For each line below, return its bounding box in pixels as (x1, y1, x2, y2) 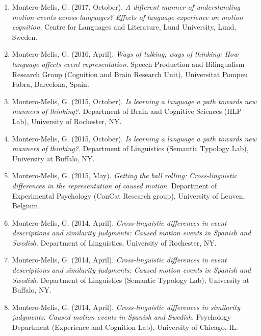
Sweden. (12, 31, 38, 42)
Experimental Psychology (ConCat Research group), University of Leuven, (12, 190, 245, 201)
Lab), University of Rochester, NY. (12, 115, 122, 126)
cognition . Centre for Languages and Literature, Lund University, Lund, (12, 21, 237, 32)
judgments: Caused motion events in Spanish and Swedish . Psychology (12, 311, 231, 322)
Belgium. (12, 200, 40, 211)
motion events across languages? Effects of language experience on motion (12, 11, 243, 22)
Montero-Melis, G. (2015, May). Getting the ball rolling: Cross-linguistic (12, 170, 238, 181)
